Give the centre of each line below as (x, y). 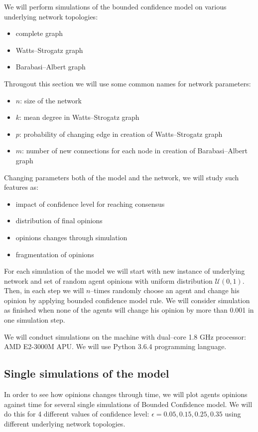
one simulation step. (35, 320)
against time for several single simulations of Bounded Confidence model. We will (128, 404)
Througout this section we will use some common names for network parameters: (128, 83)
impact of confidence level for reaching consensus (90, 204)
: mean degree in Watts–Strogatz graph (79, 117)
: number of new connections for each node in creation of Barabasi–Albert (135, 151)
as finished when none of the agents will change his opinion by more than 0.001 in (129, 310)
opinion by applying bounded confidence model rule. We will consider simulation (127, 300)
